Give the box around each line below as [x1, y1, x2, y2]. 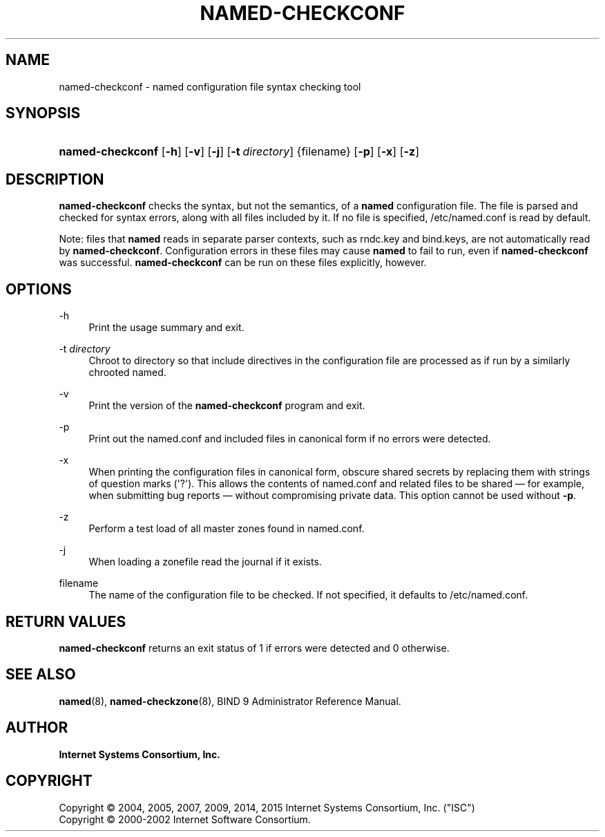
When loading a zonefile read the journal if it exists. [88, 556, 322, 568]
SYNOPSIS [6, 104, 81, 122]
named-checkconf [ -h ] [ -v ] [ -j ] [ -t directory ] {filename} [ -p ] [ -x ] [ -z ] [59, 144, 420, 159]
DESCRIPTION [6, 170, 104, 188]
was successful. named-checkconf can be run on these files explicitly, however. [59, 256, 427, 269]
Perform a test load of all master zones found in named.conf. [88, 523, 365, 535]
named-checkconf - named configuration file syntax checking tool [59, 80, 361, 93]
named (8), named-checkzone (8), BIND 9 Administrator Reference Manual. [59, 695, 401, 707]
